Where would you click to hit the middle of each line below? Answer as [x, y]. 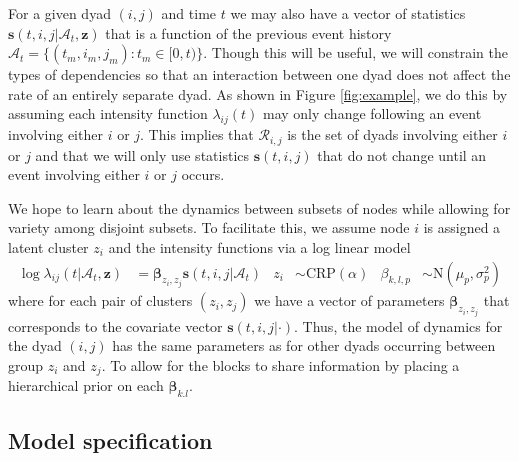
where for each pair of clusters [100, 300]
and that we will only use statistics [142, 154]
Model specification [110, 440]
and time [189, 13]
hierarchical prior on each [86, 385]
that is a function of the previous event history [248, 32]
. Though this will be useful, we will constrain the [355, 52]
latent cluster [48, 247]
